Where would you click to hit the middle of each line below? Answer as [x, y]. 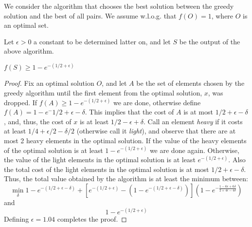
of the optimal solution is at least [54, 150]
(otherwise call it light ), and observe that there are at [156, 131]
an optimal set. [26, 25]
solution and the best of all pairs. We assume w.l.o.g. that [90, 15]
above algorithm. [29, 51]
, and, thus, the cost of [38, 121]
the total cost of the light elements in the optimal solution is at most [107, 169]
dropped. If [21, 102]
